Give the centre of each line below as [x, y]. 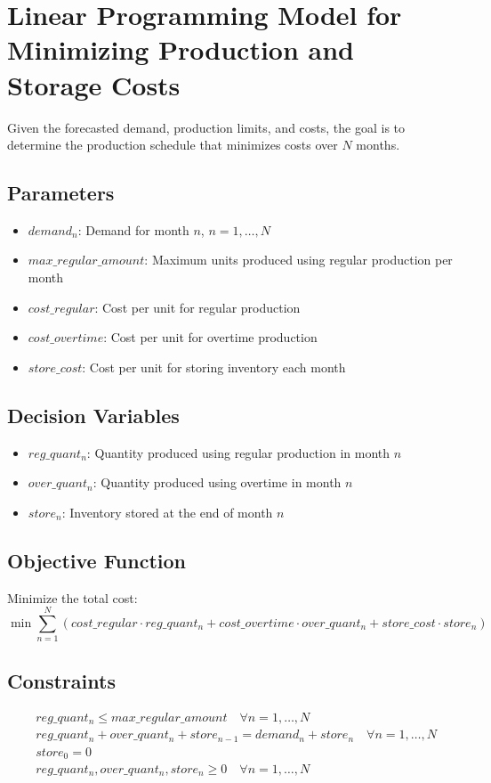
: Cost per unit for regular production [197, 307]
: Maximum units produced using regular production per [298, 260]
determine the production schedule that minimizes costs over [173, 145]
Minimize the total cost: [72, 597]
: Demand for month [133, 229]
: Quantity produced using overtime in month [217, 482]
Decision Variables [93, 415]
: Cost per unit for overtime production [210, 337]
